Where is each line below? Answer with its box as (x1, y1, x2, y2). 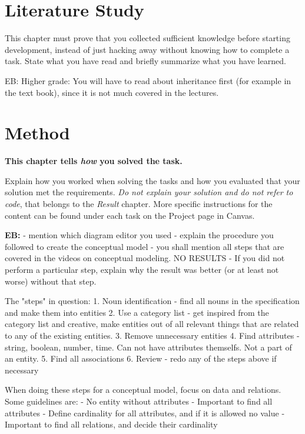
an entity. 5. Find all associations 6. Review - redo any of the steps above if (5, 352, 277, 365)
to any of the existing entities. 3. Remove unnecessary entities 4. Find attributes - (5, 329, 300, 341)
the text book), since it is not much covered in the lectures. (5, 86, 219, 98)
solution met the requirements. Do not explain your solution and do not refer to (5, 186, 293, 198)
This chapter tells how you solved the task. (5, 155, 183, 167)
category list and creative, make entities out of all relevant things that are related (5, 318, 299, 330)
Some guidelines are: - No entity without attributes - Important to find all (5, 395, 273, 407)
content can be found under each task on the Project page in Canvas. (5, 209, 255, 221)
